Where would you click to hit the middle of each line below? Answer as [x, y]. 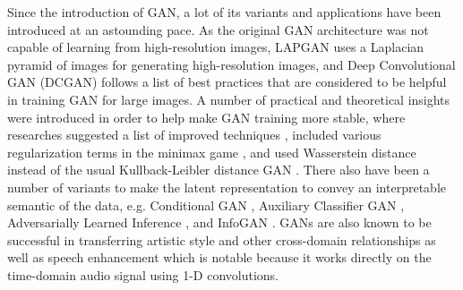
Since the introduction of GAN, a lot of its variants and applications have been [224, 12]
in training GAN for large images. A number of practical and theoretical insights [229, 99]
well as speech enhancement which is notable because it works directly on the [219, 257]
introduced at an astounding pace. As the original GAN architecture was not [218, 29]
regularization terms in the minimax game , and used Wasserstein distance [212, 152]
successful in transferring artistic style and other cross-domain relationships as [222, 239]
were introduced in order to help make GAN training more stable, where [206, 117]
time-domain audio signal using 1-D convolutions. [143, 274]
